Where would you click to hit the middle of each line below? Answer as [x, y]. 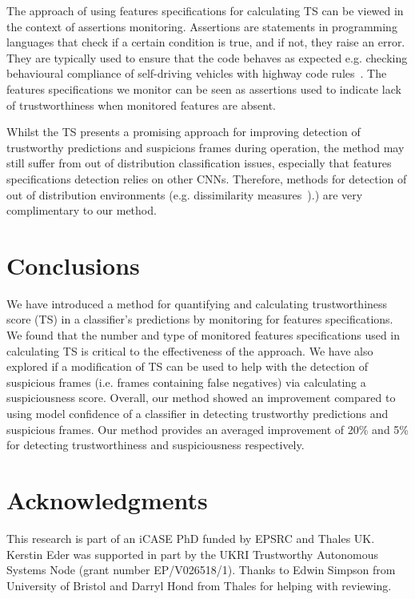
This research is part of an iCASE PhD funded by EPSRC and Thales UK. [191, 538]
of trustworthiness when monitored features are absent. [141, 105]
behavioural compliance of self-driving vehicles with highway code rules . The [197, 73]
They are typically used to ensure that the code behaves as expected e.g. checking [207, 57]
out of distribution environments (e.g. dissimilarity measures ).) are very [185, 194]
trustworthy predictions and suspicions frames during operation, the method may [206, 147]
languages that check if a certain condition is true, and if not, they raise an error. [206, 42]
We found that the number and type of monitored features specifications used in [204, 335]
